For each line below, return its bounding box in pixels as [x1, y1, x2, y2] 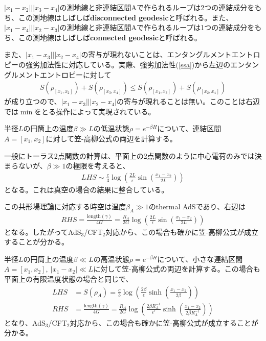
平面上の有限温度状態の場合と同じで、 [4, 273, 133, 284]
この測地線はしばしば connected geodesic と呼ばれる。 [18, 32, 202, 42]
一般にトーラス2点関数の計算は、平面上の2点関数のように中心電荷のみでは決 [4, 150, 262, 161]
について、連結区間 [157, 123, 221, 134]
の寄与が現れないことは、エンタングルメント [81, 49, 232, 60]
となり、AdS [4, 317, 46, 328]
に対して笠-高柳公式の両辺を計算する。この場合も [93, 263, 260, 274]
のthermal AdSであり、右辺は [148, 201, 246, 212]
